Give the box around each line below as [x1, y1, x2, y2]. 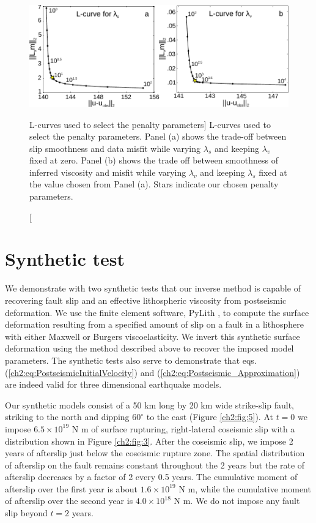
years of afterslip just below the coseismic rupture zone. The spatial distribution [5, 446, 305, 459]
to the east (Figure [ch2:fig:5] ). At [146, 410, 273, 423]
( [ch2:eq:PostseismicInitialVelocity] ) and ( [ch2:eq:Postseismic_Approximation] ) [5, 366, 300, 378]
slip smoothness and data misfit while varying [29, 141, 201, 154]
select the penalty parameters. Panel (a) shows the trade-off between [29, 130, 287, 143]
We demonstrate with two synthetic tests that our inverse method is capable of [5, 282, 301, 295]
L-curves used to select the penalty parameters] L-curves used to [29, 118, 271, 130]
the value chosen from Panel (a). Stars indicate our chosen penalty [29, 178, 279, 190]
